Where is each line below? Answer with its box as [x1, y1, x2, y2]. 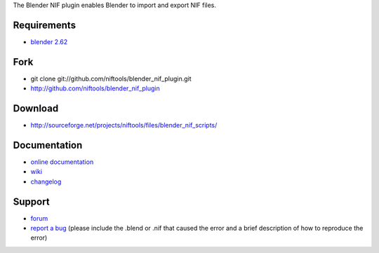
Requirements [13, 19, 77, 31]
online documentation [30, 158, 94, 166]
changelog [30, 177, 62, 186]
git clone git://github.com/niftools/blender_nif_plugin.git [30, 74, 192, 83]
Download [13, 102, 59, 115]
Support [13, 196, 50, 207]
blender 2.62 [30, 37, 68, 46]
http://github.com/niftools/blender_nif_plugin [30, 84, 161, 93]
